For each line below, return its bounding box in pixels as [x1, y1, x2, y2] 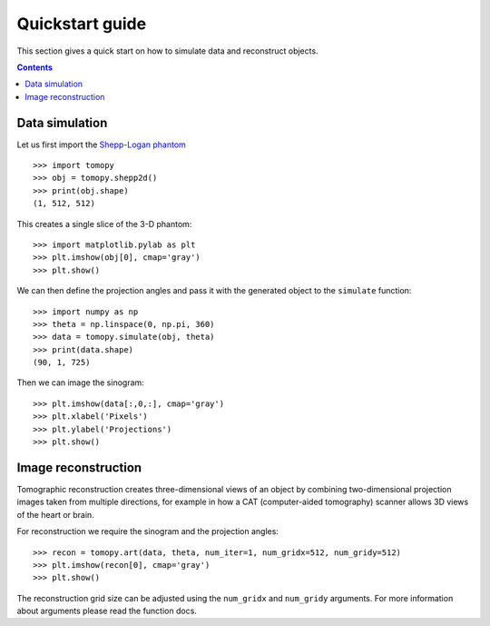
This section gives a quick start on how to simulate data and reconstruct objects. [16, 45, 318, 56]
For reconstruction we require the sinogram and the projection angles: [16, 526, 279, 537]
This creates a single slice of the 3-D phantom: [16, 218, 192, 229]
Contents [16, 62, 54, 73]
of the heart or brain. [16, 509, 94, 520]
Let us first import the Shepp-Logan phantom [16, 139, 186, 150]
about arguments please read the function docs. [16, 605, 197, 617]
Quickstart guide [16, 14, 147, 34]
